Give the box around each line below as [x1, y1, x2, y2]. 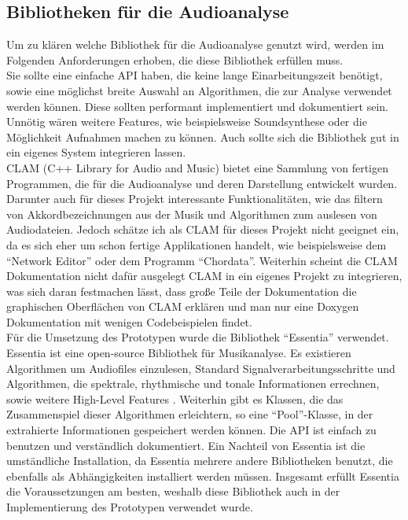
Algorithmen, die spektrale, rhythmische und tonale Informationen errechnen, [6, 375, 380, 392]
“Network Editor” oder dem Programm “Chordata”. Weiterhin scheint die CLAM [6, 252, 398, 268]
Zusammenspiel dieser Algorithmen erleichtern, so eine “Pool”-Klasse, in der [6, 406, 373, 422]
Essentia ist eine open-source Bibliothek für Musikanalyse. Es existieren [6, 345, 351, 361]
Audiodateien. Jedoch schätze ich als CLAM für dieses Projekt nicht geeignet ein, [6, 221, 399, 238]
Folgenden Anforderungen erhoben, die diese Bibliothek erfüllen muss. [6, 51, 344, 68]
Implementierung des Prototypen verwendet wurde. [6, 499, 253, 515]
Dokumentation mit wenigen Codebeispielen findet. [6, 313, 252, 330]
